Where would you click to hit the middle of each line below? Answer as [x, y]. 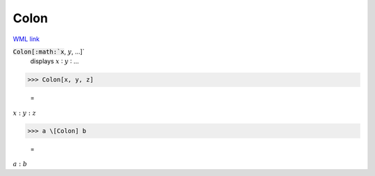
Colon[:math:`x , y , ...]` [49, 51]
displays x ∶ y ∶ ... [55, 61]
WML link [26, 39]
